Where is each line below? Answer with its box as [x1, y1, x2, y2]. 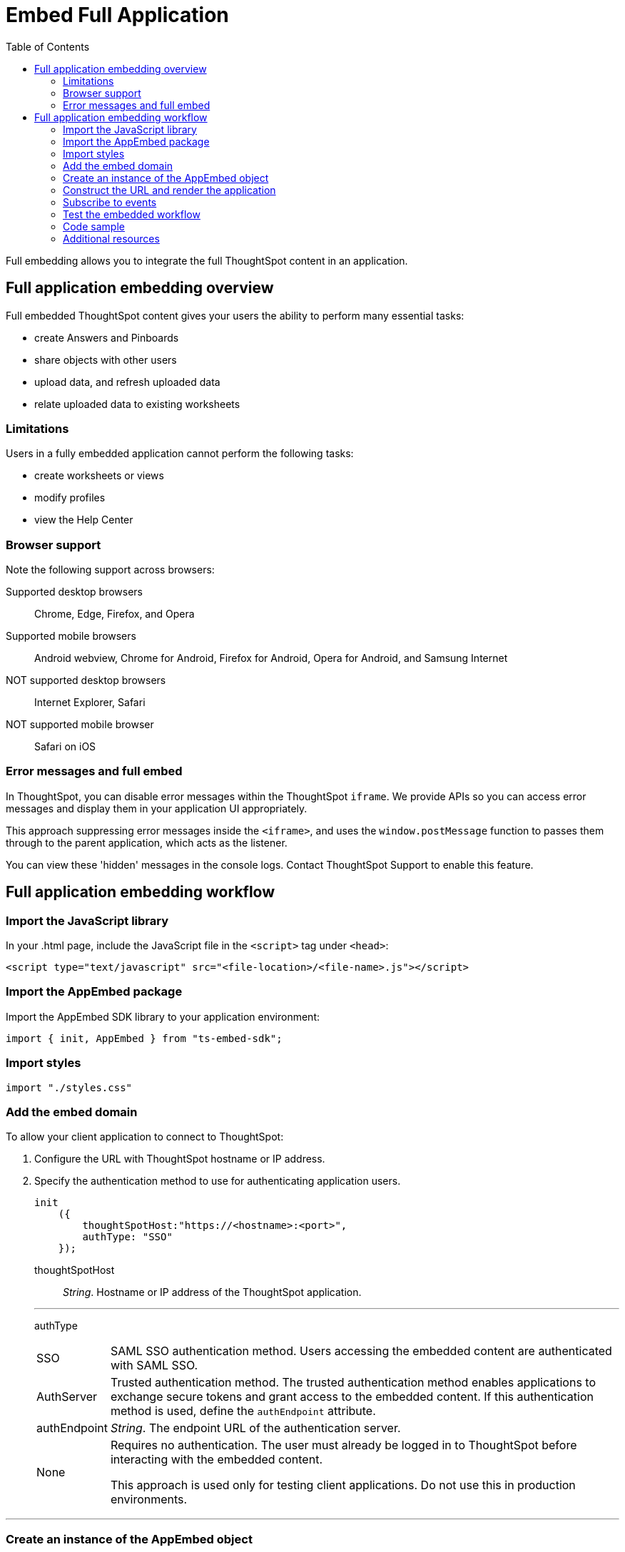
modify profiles [34, 491, 106, 504]
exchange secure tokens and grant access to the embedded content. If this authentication [110, 1389, 594, 1404]
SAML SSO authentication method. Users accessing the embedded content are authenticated [110, 1344, 612, 1359]
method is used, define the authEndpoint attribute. [110, 1404, 376, 1419]
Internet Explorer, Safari [34, 696, 146, 709]
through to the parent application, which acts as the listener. [6, 836, 288, 849]
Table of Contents [6, 40, 90, 53]
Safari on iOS [34, 740, 96, 753]
